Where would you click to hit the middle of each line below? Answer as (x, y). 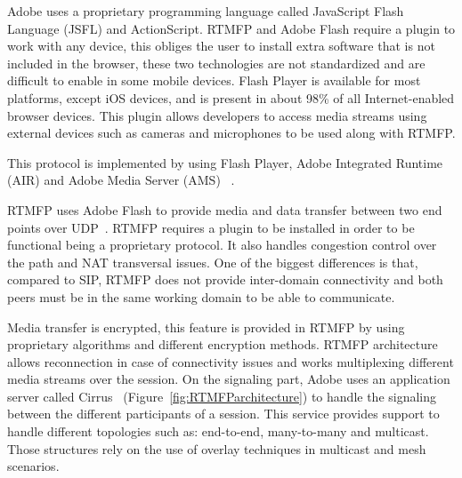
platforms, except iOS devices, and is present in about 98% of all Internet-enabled (231, 97)
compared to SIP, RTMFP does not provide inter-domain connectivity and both (225, 279)
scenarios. (33, 466)
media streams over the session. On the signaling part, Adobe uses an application (229, 379)
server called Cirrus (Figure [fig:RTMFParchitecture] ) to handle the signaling (222, 396)
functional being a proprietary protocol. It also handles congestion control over (222, 245)
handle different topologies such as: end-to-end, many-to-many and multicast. (218, 431)
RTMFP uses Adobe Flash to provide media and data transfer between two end (225, 209)
